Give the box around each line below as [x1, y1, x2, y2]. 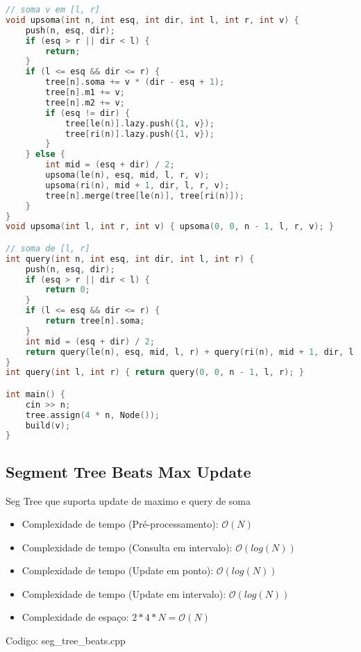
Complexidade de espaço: [22, 610, 129, 624]
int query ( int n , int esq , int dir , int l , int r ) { [6, 253, 255, 264]
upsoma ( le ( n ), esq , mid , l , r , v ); [45, 170, 210, 180]
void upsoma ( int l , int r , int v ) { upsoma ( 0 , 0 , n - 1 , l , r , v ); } [6, 221, 334, 232]
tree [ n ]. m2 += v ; [45, 97, 125, 108]
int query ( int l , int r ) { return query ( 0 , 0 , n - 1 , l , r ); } [6, 367, 304, 378]
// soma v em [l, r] [6, 5, 101, 15]
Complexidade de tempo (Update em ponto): [22, 563, 214, 578]
